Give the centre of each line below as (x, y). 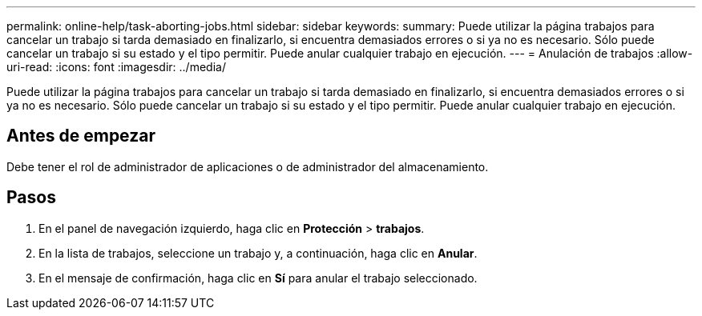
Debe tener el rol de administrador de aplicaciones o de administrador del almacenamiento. (248, 166)
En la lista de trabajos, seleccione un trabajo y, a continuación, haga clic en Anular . (258, 253)
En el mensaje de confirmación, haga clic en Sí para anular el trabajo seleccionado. (258, 278)
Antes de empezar (81, 136)
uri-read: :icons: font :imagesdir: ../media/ (116, 67)
